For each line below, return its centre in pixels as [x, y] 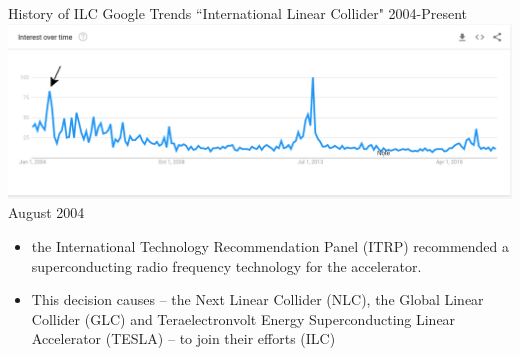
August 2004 [46, 212]
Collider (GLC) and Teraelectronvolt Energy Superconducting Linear [243, 318]
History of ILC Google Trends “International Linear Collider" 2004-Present [238, 13]
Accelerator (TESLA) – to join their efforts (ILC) [183, 338]
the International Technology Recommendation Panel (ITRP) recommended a [270, 246]
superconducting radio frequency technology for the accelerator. [226, 265]
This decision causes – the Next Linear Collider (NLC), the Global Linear [257, 299]
